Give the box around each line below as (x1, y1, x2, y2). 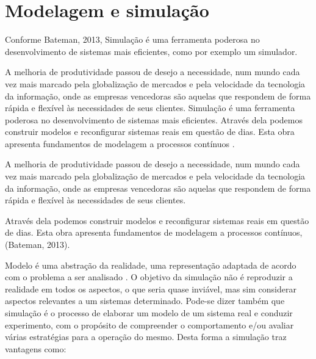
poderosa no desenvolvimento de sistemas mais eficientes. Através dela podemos (5, 113, 303, 126)
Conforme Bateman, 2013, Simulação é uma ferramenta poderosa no (5, 33, 260, 46)
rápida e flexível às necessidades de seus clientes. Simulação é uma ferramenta (5, 101, 295, 114)
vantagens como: (5, 342, 66, 355)
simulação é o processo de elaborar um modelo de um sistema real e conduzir (5, 306, 293, 319)
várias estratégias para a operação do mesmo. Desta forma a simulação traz (5, 330, 287, 343)
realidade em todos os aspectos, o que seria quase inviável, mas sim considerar (5, 282, 296, 295)
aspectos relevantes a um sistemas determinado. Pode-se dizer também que (5, 294, 285, 307)
